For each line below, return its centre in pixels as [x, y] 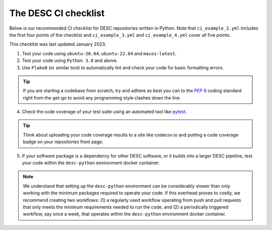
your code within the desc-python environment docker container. [91, 163]
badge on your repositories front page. [63, 142]
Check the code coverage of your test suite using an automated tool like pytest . [105, 112]
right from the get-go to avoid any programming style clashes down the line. [102, 97]
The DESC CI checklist [57, 13]
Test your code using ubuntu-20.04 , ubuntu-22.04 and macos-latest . [99, 53]
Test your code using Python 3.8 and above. [70, 61]
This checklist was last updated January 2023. [58, 44]
